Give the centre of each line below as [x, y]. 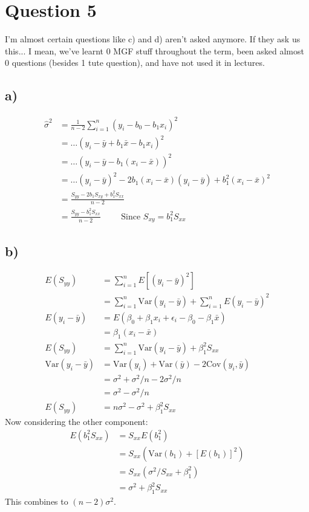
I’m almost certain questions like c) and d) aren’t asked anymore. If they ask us [153, 39]
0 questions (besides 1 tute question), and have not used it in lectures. [135, 63]
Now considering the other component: [76, 422]
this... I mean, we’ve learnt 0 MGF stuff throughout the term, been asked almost [154, 50]
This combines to [37, 501]
